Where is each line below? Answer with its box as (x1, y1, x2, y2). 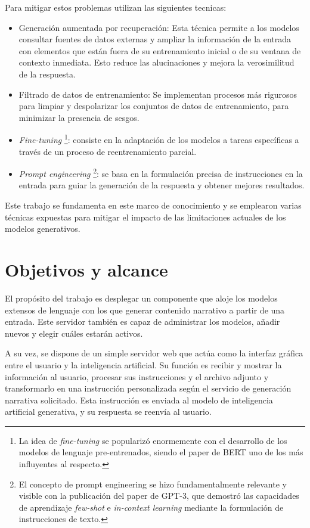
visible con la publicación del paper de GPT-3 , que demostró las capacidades (18, 489, 299, 502)
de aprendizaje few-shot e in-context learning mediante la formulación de (18, 501, 284, 513)
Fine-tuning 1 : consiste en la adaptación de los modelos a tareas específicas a (18, 132, 299, 145)
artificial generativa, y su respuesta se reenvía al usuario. (5, 405, 212, 418)
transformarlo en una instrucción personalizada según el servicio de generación (5, 382, 292, 395)
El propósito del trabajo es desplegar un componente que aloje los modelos (5, 291, 278, 304)
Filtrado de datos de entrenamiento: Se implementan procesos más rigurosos (18, 88, 297, 100)
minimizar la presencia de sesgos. (18, 111, 139, 123)
